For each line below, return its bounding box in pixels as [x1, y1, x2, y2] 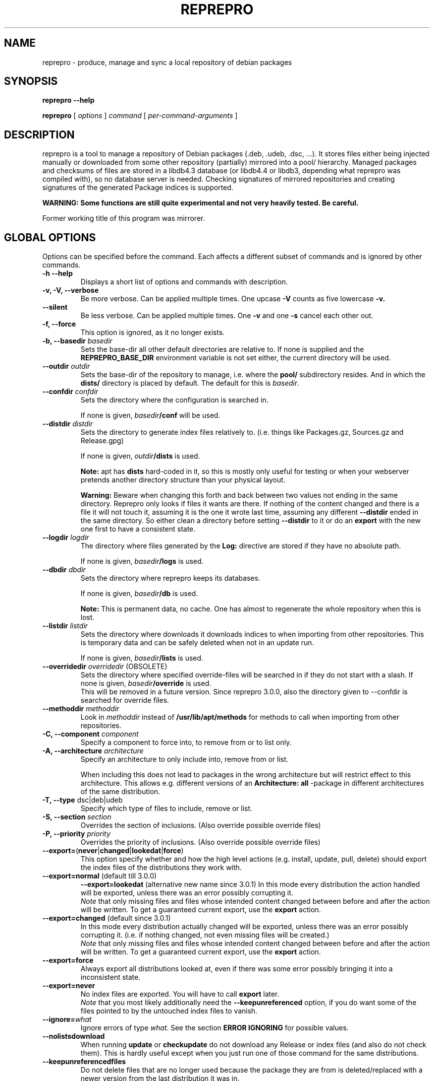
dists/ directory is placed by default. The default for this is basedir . [80, 379, 300, 388]
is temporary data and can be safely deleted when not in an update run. [80, 638, 314, 647]
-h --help [42, 269, 73, 278]
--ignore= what [42, 1015, 92, 1024]
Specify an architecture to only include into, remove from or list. [80, 755, 288, 764]
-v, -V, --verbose [42, 286, 99, 295]
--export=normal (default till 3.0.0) [42, 872, 157, 880]
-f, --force [42, 320, 76, 329]
